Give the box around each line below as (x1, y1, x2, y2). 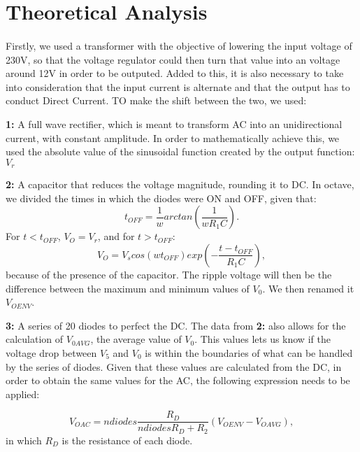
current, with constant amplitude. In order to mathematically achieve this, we (6, 130, 340, 145)
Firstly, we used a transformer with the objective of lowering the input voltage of (6, 38, 352, 52)
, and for (97, 229, 135, 243)
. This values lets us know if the (194, 332, 331, 346)
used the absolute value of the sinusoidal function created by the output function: (6, 144, 355, 159)
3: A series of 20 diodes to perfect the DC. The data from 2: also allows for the (6, 318, 346, 332)
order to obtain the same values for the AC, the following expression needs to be (6, 373, 350, 388)
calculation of (6, 332, 64, 346)
